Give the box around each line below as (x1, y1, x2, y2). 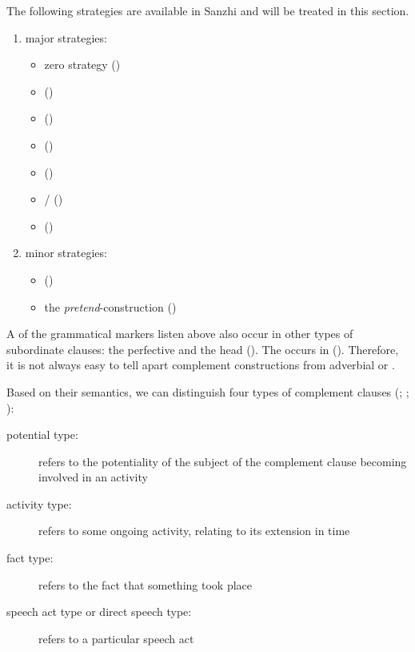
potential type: (6, 426, 78, 443)
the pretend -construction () (44, 298, 177, 315)
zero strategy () (44, 56, 121, 73)
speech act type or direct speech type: (6, 603, 192, 620)
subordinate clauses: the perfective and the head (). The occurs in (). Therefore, (6, 340, 399, 357)
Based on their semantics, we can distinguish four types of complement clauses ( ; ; (6, 383, 409, 400)
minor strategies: (25, 244, 107, 261)
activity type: (6, 495, 72, 512)
